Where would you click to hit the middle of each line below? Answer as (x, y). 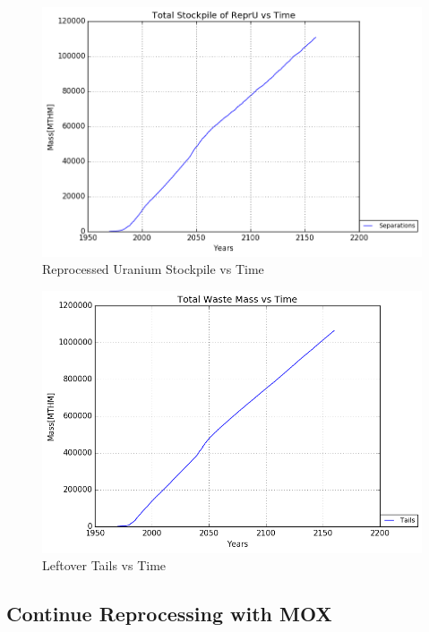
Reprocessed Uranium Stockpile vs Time (153, 269)
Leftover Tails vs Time (104, 565)
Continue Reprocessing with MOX (169, 614)
